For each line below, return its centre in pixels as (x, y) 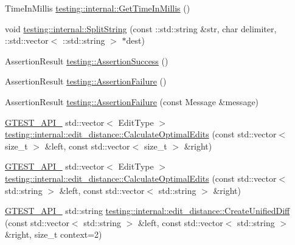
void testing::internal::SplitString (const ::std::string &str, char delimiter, (141, 28)
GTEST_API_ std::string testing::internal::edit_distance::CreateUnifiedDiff (147, 211)
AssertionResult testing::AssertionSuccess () (87, 60)
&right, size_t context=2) (54, 234)
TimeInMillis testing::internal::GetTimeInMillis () (98, 8)
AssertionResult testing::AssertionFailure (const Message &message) (132, 101)
